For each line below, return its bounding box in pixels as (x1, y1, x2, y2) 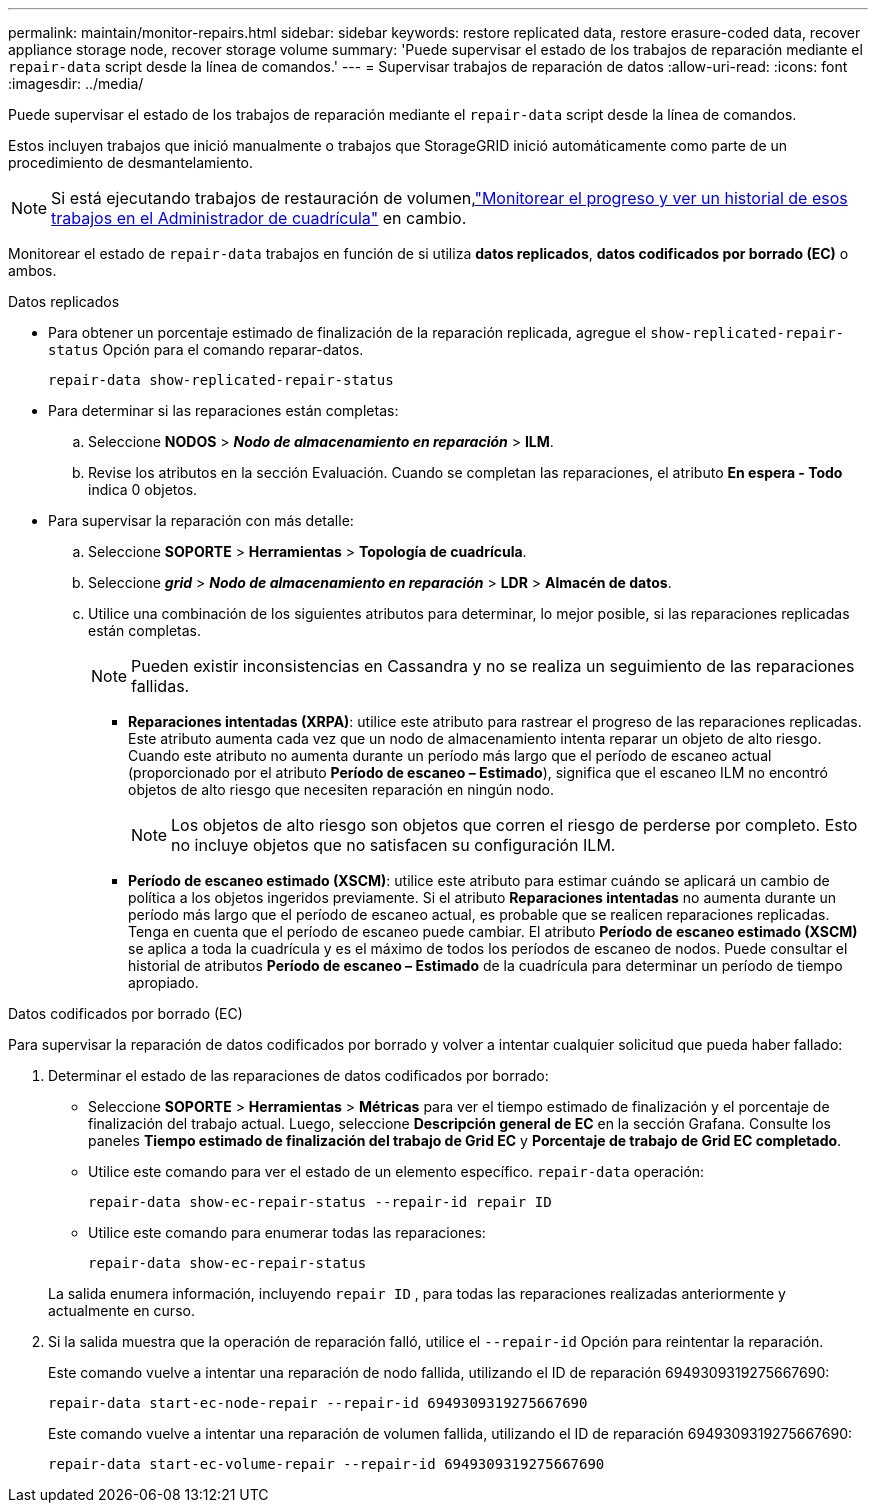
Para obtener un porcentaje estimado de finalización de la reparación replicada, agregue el (48, 324, 647, 341)
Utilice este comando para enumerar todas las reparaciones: (88, 1224, 486, 1241)
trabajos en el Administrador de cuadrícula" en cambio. (51, 208, 467, 228)
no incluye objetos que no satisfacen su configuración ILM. (171, 835, 616, 855)
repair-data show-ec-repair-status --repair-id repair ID (88, 1194, 552, 1210)
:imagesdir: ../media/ (8, 75, 144, 92)
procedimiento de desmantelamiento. (8, 154, 253, 171)
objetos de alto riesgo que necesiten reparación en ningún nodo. (128, 781, 554, 798)
